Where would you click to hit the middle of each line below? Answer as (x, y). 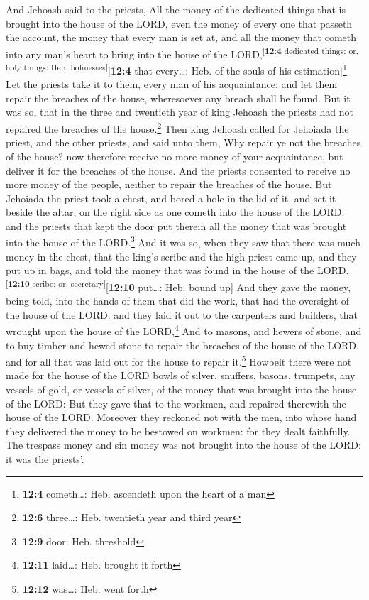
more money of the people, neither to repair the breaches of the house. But (169, 184)
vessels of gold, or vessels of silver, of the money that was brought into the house (181, 389)
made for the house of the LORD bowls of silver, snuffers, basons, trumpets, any (181, 375)
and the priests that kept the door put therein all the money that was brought (176, 225)
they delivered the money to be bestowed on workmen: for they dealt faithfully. (178, 431)
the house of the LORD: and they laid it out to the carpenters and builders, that (182, 314)
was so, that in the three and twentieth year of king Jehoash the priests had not (180, 112)
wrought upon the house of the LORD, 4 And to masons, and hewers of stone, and (184, 330)
